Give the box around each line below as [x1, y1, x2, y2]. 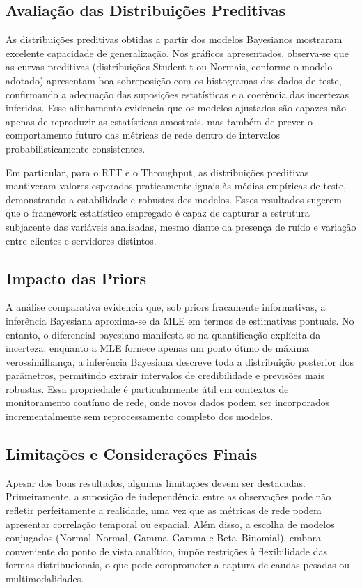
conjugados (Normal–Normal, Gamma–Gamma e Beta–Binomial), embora [6, 530, 322, 545]
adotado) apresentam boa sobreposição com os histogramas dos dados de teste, [6, 72, 342, 87]
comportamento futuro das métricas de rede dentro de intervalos [6, 127, 281, 142]
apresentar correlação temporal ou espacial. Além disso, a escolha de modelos [6, 516, 335, 531]
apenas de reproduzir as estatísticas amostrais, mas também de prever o [6, 114, 313, 128]
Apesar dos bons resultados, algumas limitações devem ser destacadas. [6, 475, 306, 490]
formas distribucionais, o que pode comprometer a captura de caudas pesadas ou [6, 557, 350, 572]
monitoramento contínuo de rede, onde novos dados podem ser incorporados [6, 395, 330, 410]
